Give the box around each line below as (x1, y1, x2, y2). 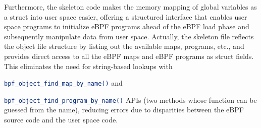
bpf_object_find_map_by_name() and (4, 78, 123, 88)
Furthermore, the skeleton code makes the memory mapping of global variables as (4, 2, 257, 12)
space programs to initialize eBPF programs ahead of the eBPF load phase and (4, 21, 249, 32)
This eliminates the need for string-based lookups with (4, 60, 173, 71)
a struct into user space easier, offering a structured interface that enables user (4, 11, 247, 22)
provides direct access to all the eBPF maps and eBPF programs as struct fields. (4, 50, 254, 61)
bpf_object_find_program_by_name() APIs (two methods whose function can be (4, 94, 257, 105)
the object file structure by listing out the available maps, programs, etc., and (4, 41, 244, 51)
